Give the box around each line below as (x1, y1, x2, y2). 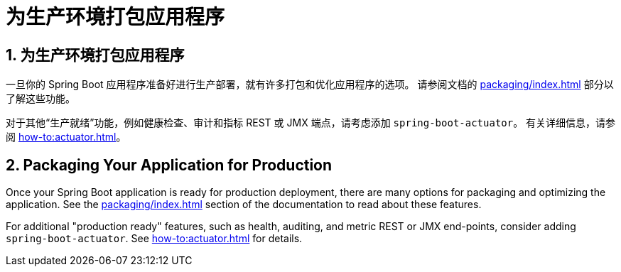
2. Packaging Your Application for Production (6, 156, 333, 174)
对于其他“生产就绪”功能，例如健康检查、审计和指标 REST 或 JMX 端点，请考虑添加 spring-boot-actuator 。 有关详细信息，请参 (6, 116, 616, 129)
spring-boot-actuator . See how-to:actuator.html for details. (6, 232, 303, 245)
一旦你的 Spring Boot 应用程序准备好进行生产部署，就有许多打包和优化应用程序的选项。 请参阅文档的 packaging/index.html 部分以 (6, 78, 614, 91)
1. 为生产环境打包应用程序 (6, 45, 185, 64)
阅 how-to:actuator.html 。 (6, 131, 126, 143)
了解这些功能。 (6, 92, 75, 105)
